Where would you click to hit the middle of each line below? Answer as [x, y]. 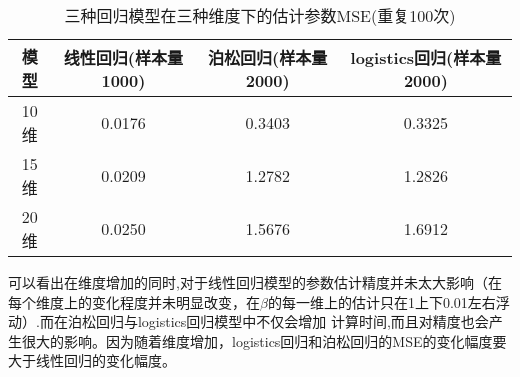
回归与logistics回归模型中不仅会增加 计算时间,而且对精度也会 [292, 321]
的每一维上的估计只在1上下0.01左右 [381, 301]
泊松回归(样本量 [268, 57]
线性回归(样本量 [123, 57]
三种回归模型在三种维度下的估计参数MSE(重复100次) [260, 15]
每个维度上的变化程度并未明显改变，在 [134, 301]
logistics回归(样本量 [426, 57]
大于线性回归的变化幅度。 [92, 360]
